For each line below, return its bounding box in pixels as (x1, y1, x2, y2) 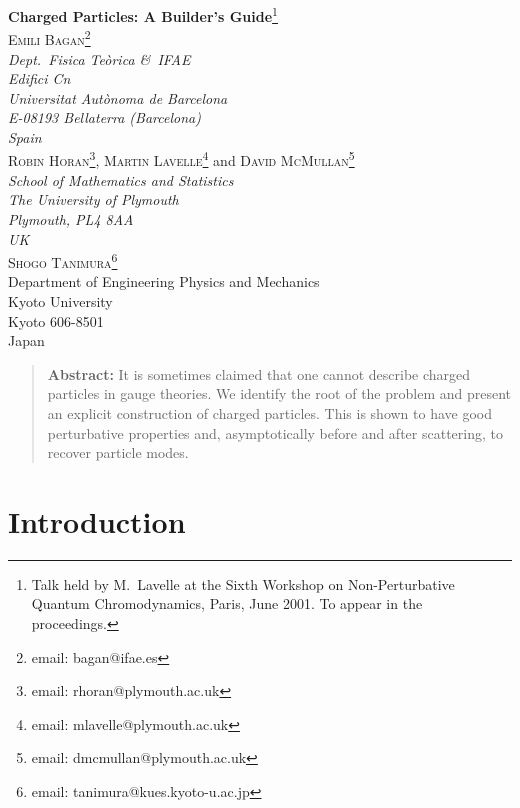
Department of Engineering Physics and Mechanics (8, 271, 320, 292)
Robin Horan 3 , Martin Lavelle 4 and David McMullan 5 (8, 147, 355, 171)
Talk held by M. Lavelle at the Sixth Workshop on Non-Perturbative (31, 573, 455, 594)
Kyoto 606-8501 (8, 310, 104, 331)
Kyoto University (8, 290, 113, 311)
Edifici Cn (8, 68, 71, 89)
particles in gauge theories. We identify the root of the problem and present (47, 383, 512, 404)
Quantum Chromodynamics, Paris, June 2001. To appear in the (31, 593, 423, 614)
